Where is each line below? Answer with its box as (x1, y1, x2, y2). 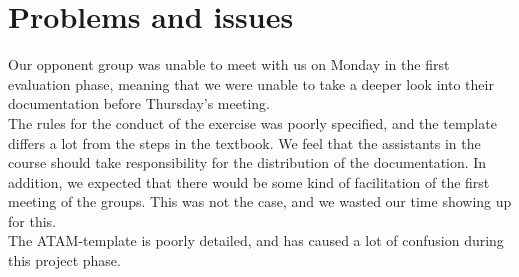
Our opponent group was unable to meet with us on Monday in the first (8, 54, 450, 75)
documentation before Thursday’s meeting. (8, 93, 270, 114)
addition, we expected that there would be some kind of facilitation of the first (8, 171, 490, 192)
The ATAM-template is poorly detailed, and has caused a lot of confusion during (8, 230, 504, 251)
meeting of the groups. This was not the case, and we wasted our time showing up (8, 191, 512, 212)
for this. (8, 210, 56, 231)
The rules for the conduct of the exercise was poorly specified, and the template (8, 112, 497, 133)
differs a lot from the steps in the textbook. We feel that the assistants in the (8, 132, 481, 153)
